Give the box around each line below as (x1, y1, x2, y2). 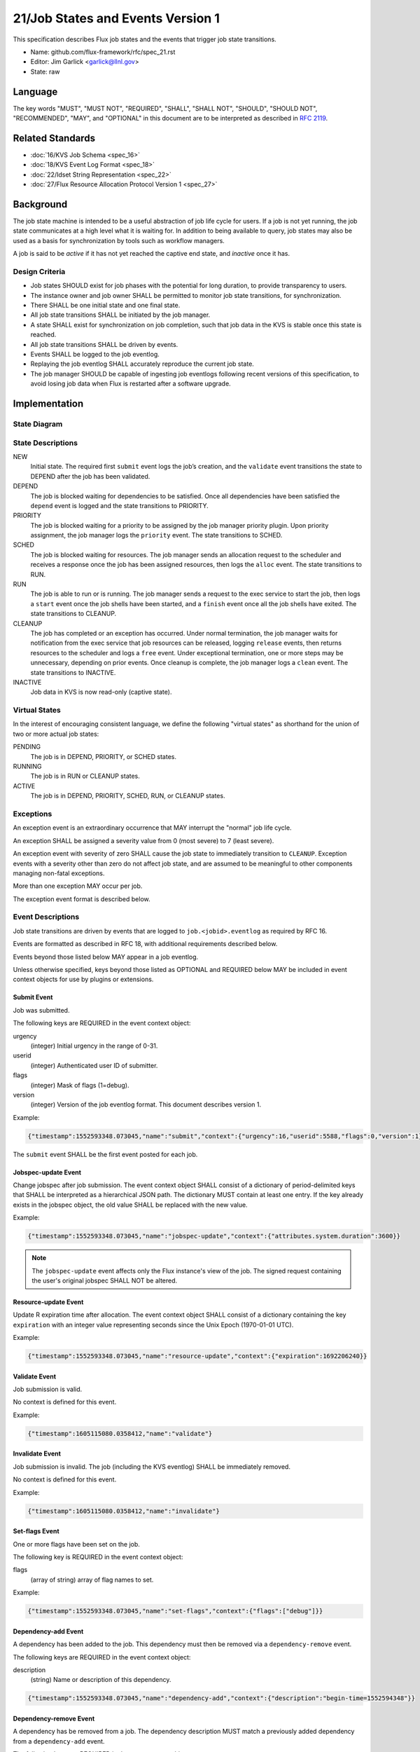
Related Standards (13, 132, 96, 144)
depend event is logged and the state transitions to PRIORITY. (30, 501, 209, 509)
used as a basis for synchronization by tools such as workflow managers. (13, 236, 225, 245)
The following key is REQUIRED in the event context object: (13, 1552, 183, 1561)
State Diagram (13, 419, 63, 429)
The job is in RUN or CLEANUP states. (30, 772, 140, 781)
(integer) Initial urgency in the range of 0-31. (30, 1041, 158, 1050)
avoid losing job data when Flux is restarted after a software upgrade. (30, 379, 231, 388)
